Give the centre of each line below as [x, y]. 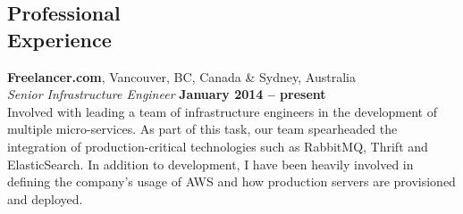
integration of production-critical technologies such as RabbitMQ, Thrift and [218, 146]
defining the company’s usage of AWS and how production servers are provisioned [231, 181]
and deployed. [45, 198]
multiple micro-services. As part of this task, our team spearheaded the [202, 129]
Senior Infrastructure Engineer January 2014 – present [167, 94]
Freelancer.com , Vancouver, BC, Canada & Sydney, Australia [181, 76]
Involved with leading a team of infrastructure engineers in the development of [222, 111]
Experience [59, 39]
